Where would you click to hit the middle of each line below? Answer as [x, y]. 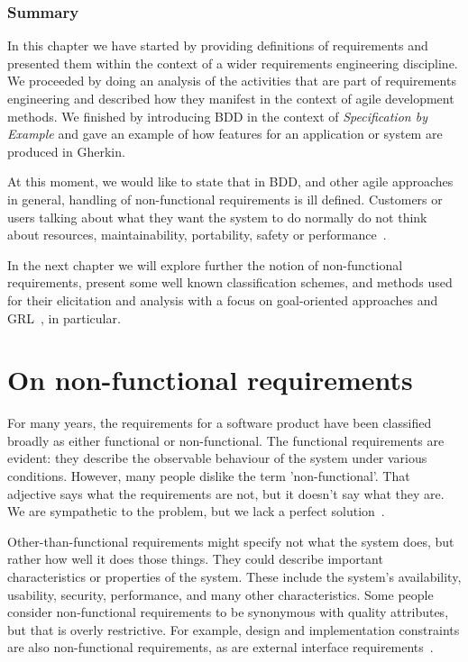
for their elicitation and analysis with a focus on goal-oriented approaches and [223, 299]
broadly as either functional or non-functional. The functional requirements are [226, 440]
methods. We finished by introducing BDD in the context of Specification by [217, 116]
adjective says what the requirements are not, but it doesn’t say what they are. [226, 493]
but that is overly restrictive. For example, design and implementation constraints [234, 629]
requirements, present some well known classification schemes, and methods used [230, 282]
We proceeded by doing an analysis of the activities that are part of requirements [232, 81]
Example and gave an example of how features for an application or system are [225, 134]
